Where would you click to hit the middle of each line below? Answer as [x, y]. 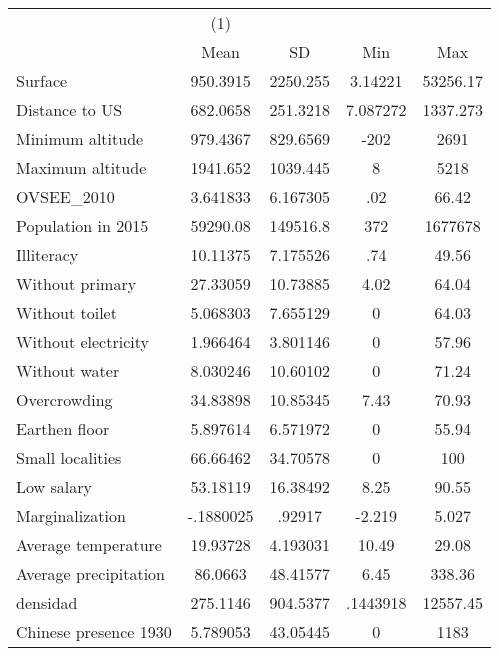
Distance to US [69, 109]
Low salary [54, 486]
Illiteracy [47, 254]
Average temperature [89, 544]
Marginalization [71, 515]
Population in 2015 [82, 225]
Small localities [69, 457]
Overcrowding [64, 399]
